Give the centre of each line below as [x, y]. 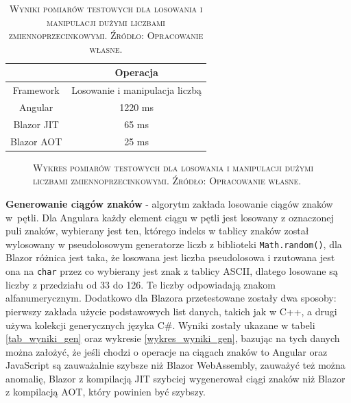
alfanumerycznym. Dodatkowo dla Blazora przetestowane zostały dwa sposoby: [171, 298]
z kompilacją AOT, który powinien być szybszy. [106, 392]
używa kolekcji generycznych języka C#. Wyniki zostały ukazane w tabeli [160, 325]
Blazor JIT [36, 124]
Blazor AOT [36, 141]
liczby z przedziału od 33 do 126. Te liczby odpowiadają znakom [141, 284]
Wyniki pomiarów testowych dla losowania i [106, 8]
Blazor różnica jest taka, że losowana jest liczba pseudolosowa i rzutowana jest [170, 257]
